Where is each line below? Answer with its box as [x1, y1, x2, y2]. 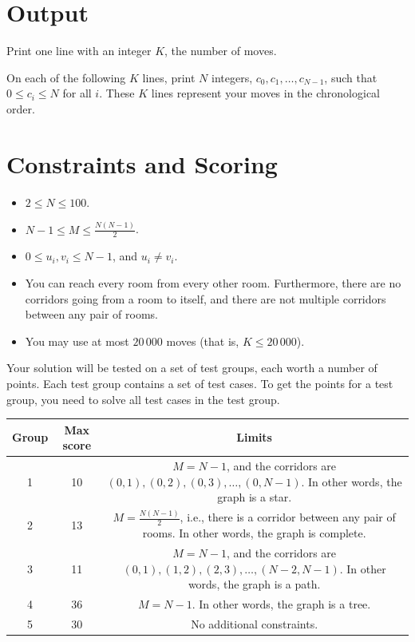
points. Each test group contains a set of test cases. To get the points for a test [6, 374, 393, 391]
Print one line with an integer [6, 42, 152, 59]
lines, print [142, 69, 196, 85]
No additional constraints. [191, 615, 318, 632]
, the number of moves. [164, 42, 277, 59]
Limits [236, 429, 272, 446]
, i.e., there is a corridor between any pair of [180, 509, 396, 525]
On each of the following [6, 69, 126, 85]
